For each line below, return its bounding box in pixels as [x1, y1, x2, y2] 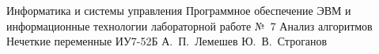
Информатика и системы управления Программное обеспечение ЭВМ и [6, 2, 351, 18]
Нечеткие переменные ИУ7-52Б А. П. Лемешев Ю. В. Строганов [6, 33, 328, 49]
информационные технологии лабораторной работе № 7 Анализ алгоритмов [6, 17, 373, 34]
